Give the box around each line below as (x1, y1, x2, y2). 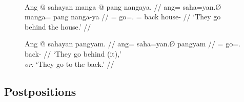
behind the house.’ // (25, 21, 91, 32)
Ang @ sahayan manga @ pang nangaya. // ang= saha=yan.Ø (25, 1, 221, 12)
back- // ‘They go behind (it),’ (25, 48, 122, 59)
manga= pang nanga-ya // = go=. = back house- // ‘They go (25, 11, 221, 22)
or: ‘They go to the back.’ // (25, 58, 114, 69)
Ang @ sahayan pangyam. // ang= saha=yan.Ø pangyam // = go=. (25, 38, 240, 49)
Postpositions (4, 83, 76, 99)
